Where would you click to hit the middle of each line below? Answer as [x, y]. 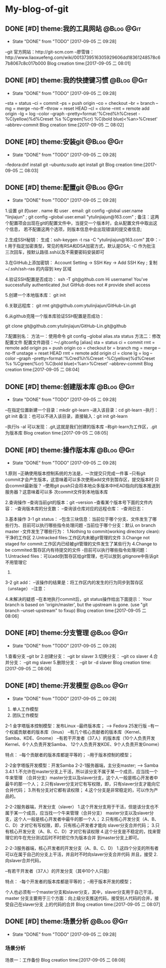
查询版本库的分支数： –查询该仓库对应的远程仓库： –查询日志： [81, 509]
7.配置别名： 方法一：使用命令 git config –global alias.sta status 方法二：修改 [83, 336]
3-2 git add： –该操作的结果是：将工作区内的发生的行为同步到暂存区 [74, 582]
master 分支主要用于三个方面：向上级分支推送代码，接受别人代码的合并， [80, 898]
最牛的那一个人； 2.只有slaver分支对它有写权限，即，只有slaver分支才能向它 [83, 784]
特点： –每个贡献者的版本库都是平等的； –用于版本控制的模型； [69, 754]
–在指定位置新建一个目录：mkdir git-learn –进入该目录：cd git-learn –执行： [82, 410]
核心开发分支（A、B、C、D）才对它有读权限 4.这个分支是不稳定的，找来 [83, 831]
